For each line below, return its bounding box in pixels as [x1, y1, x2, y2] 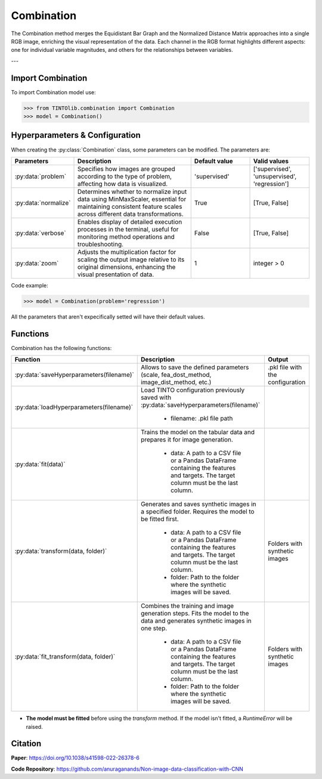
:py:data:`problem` [14, 172, 67, 180]
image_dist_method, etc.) [140, 378, 212, 387]
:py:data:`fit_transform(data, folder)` [14, 653, 116, 661]
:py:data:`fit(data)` [14, 460, 66, 468]
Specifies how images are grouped [77, 165, 175, 173]
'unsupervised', [253, 172, 297, 180]
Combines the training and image [140, 602, 234, 610]
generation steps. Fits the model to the [140, 609, 249, 617]
